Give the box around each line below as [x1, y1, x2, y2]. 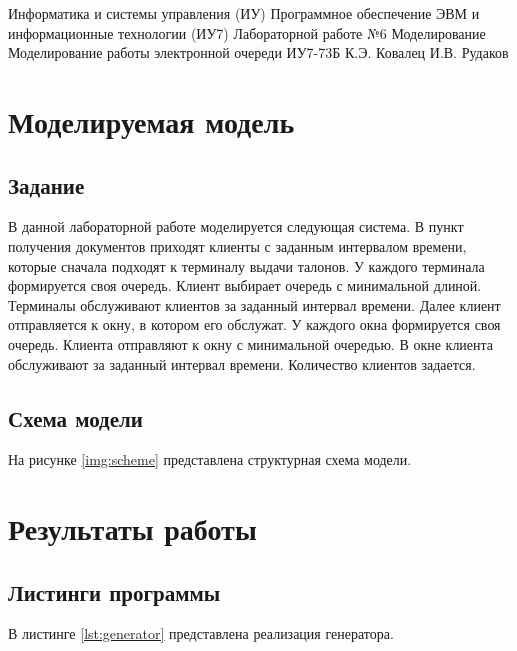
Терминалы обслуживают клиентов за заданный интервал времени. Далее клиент [8, 294, 501, 315]
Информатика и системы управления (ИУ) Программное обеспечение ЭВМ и [8, 3, 480, 23]
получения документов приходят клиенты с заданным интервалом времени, [8, 235, 467, 256]
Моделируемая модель [8, 100, 295, 141]
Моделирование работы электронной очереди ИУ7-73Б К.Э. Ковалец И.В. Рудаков [8, 42, 509, 63]
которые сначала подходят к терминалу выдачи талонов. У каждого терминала [8, 255, 485, 276]
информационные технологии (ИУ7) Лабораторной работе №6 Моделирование [8, 22, 486, 43]
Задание [8, 169, 85, 200]
